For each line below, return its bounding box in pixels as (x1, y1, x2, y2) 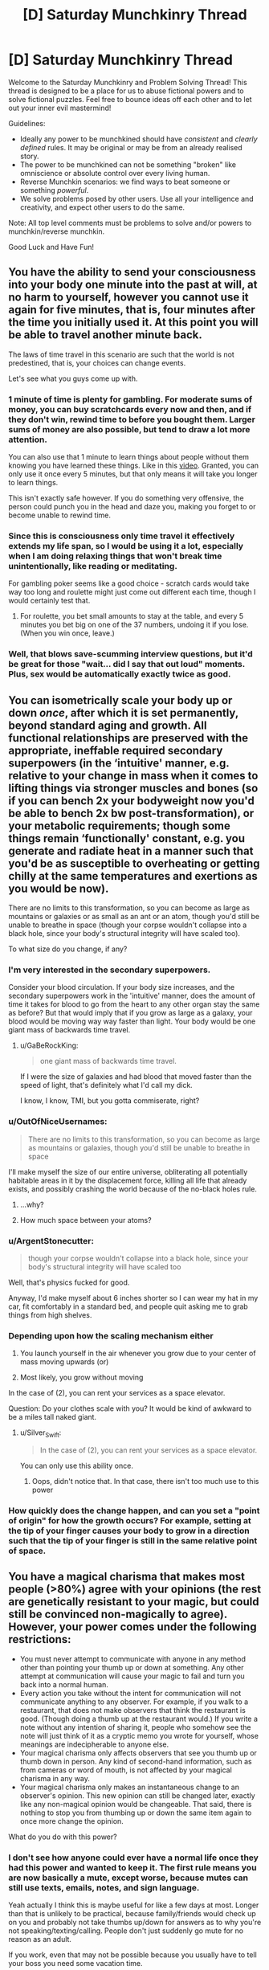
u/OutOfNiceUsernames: (8, 1116, 108, 1127)
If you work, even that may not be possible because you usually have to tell (8, 1950, 257, 1960)
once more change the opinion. (19, 1816, 124, 1825)
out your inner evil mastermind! (8, 103, 112, 112)
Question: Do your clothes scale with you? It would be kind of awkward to (8, 1404, 252, 1413)
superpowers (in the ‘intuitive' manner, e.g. (8, 756, 230, 770)
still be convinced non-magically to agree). (8, 1608, 227, 1621)
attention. (8, 434, 48, 445)
